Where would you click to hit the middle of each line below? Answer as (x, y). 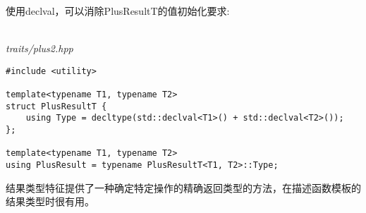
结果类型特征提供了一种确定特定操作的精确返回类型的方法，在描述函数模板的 (183, 187)
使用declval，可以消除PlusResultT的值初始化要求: (118, 11)
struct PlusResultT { (56, 106)
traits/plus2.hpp (39, 48)
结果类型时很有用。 (50, 201)
